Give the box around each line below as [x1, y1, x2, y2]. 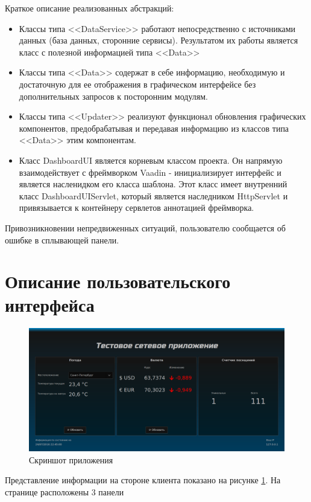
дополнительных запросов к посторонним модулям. [19, 89, 208, 102]
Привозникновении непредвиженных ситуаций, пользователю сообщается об [5, 221, 286, 234]
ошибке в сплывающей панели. [5, 233, 119, 246]
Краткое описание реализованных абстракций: [5, 2, 174, 14]
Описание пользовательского [5, 269, 231, 294]
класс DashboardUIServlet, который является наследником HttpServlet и [19, 189, 288, 202]
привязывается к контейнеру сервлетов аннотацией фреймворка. [19, 201, 254, 214]
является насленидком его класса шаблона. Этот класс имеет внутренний [19, 178, 287, 190]
